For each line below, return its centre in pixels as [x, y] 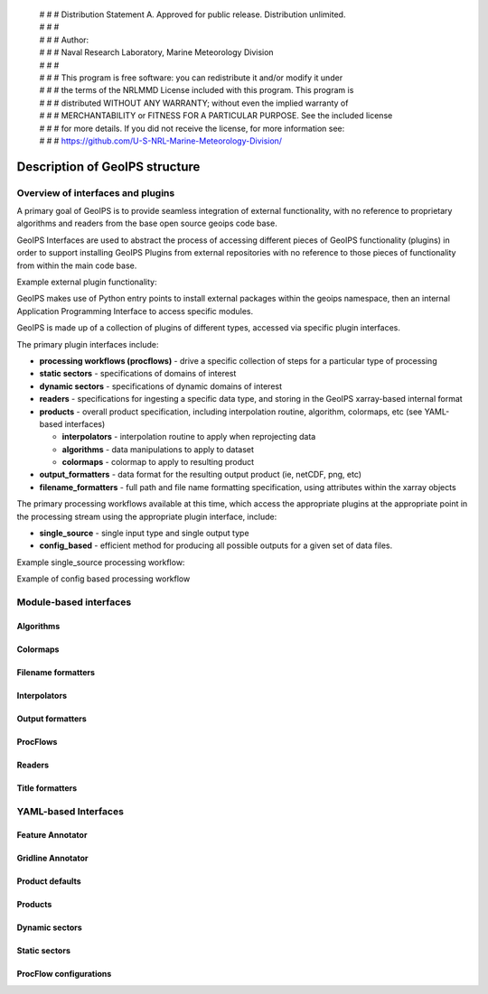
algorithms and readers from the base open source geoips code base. [147, 223]
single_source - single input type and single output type [144, 534]
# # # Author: [64, 40]
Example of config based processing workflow [103, 579]
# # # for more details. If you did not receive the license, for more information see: [192, 128]
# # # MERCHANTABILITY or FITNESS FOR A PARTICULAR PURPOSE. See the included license [216, 116]
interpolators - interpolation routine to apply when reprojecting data [189, 437]
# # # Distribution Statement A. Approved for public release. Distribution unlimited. [192, 14]
